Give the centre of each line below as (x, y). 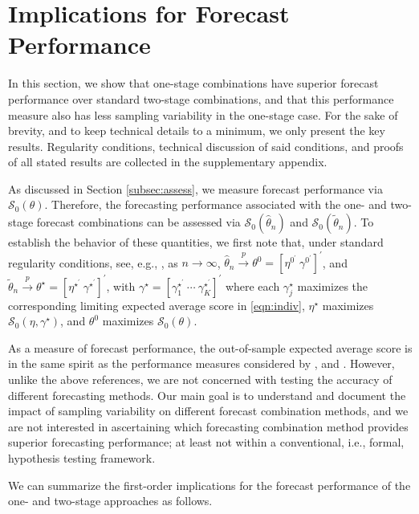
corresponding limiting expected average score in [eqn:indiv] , (157, 305)
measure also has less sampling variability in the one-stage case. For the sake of (203, 114)
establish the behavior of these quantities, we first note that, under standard (196, 242)
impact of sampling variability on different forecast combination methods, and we (208, 411)
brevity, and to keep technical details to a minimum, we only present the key (197, 131)
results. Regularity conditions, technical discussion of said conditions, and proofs (206, 146)
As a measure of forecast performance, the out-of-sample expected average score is (210, 347)
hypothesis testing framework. (82, 458)
